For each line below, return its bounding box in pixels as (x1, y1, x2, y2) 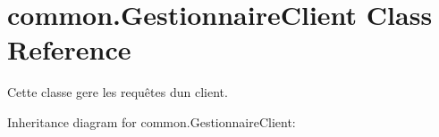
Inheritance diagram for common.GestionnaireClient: (7, 112, 296, 131)
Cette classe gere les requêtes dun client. (7, 83, 228, 101)
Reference (7, 31, 131, 68)
